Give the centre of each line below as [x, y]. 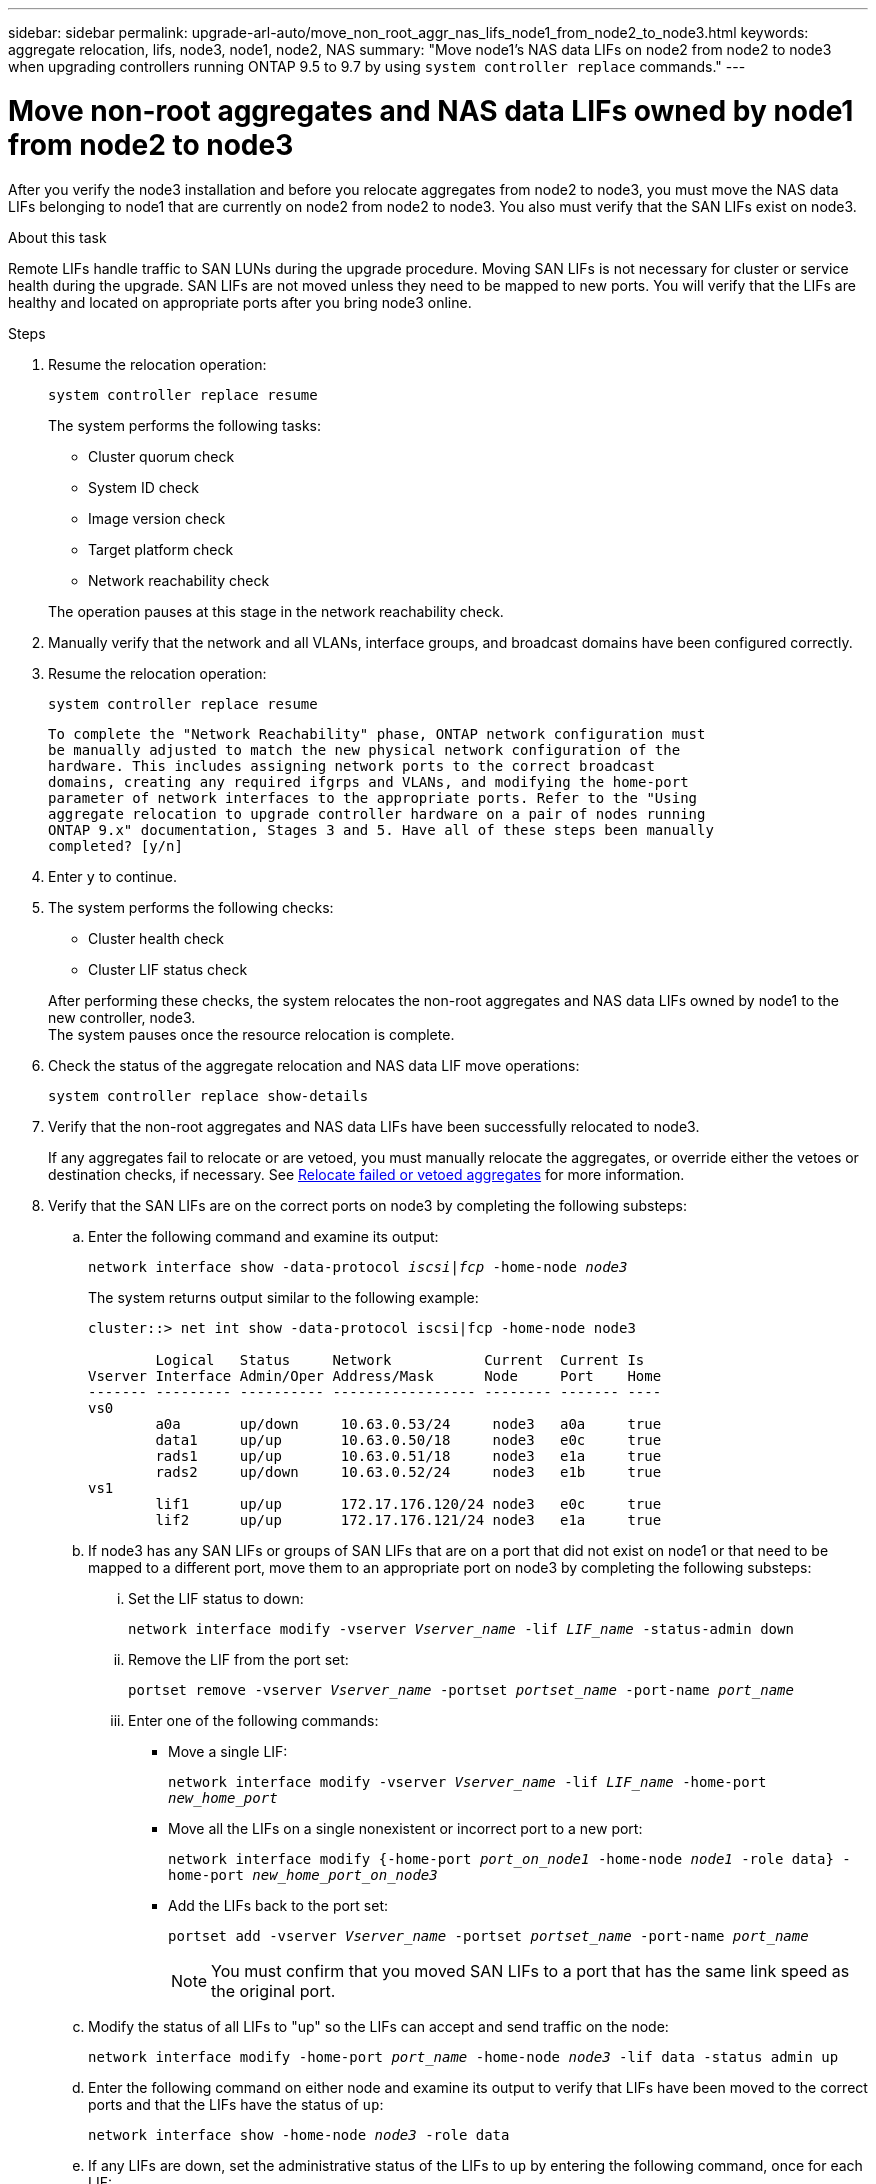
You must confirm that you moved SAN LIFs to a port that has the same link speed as [530, 1970]
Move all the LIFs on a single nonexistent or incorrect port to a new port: [405, 1828]
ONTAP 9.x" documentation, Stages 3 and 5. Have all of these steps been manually [381, 829]
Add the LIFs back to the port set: [278, 1905]
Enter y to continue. [113, 876]
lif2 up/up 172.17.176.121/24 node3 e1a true [408, 1519]
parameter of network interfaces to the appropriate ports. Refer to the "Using [373, 797]
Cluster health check [156, 938]
